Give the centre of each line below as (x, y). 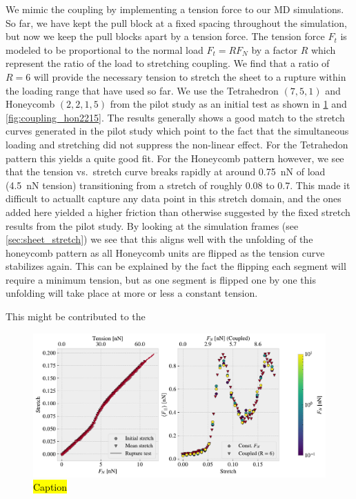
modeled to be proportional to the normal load (105, 49)
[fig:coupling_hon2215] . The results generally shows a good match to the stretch (175, 117)
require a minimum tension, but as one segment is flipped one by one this (161, 279)
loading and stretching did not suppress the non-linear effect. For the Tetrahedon (177, 144)
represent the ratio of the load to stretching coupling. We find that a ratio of (168, 63)
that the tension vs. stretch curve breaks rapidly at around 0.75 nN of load (166, 172)
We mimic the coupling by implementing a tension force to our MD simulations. (175, 9)
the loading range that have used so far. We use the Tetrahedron (142, 90)
